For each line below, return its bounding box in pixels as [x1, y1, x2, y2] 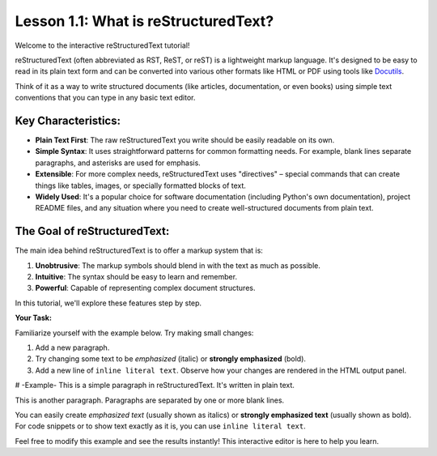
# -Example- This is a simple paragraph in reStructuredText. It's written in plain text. [15, 381, 295, 390]
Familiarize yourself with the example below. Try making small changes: [15, 328, 254, 338]
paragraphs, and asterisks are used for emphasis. [35, 158, 202, 168]
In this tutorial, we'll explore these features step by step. [15, 298, 202, 308]
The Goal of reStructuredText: [15, 224, 170, 238]
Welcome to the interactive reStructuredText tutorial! [15, 40, 190, 50]
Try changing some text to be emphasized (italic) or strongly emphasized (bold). [35, 354, 307, 364]
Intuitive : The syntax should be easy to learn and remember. [35, 272, 238, 282]
